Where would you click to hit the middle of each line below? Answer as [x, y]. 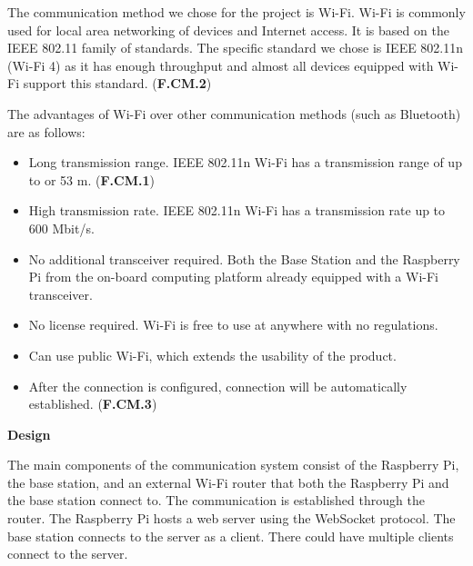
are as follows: [46, 131]
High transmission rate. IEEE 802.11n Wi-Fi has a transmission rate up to [237, 210]
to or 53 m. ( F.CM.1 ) [91, 179]
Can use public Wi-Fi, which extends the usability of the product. [212, 355]
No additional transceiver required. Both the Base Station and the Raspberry [244, 258]
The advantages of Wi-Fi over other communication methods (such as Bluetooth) [234, 113]
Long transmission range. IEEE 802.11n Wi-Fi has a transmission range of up [245, 162]
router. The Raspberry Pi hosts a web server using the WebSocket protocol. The [231, 518]
